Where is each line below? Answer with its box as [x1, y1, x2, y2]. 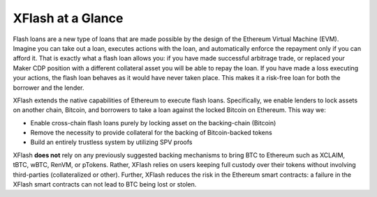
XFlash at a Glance [13, 10, 124, 26]
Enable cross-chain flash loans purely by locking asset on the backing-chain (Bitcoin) [30, 118, 276, 127]
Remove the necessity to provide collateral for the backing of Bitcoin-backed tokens [30, 129, 272, 137]
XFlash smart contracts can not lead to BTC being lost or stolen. [13, 180, 197, 189]
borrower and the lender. [13, 84, 84, 92]
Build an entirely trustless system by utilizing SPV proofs [30, 138, 193, 146]
